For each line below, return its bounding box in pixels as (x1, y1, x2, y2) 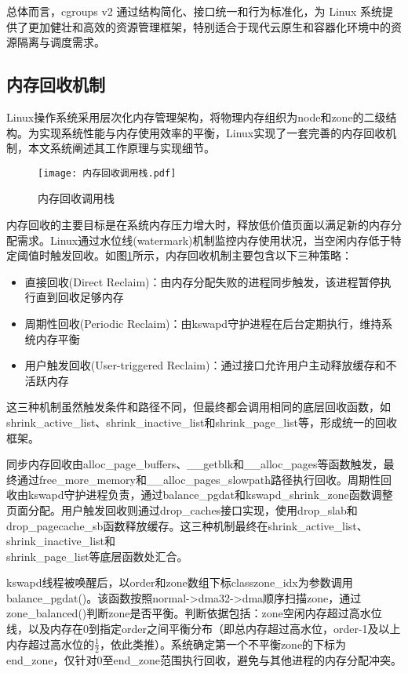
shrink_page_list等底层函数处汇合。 (6, 547, 188, 564)
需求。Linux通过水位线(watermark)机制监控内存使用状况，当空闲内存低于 (16, 231, 391, 248)
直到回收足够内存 (35, 289, 124, 305)
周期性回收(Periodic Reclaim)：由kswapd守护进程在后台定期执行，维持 (24, 315, 382, 331)
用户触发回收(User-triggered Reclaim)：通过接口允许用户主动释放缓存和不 (24, 357, 397, 373)
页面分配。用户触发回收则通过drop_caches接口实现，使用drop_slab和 (6, 501, 358, 518)
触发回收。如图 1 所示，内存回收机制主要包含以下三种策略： (49, 247, 352, 264)
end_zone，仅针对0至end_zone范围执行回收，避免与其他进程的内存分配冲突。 (6, 651, 402, 668)
